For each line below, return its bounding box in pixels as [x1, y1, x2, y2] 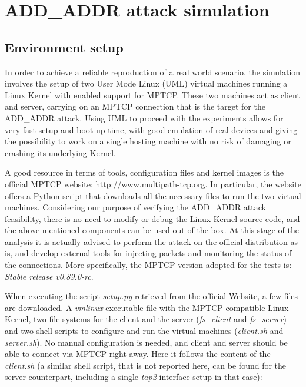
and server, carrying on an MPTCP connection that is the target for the [5, 100, 265, 113]
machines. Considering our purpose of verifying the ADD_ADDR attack [5, 201, 266, 213]
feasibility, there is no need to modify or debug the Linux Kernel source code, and [5, 212, 300, 224]
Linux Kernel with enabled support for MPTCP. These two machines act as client [5, 88, 300, 101]
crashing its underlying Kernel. [5, 146, 116, 158]
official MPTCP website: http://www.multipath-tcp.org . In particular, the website [5, 177, 301, 190]
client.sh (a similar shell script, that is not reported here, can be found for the [5, 359, 287, 371]
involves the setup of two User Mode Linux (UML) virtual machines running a [5, 77, 288, 90]
